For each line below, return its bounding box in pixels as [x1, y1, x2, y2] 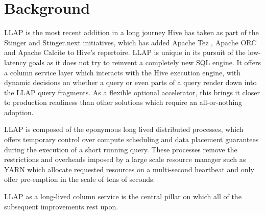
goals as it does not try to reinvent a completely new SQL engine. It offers [29, 57, 261, 67]
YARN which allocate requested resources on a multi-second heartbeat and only [4, 164, 254, 174]
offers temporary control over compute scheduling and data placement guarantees [4, 134, 259, 145]
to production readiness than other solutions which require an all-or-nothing [4, 97, 243, 107]
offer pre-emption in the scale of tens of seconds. [4, 174, 155, 184]
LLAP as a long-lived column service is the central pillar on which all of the [4, 191, 242, 202]
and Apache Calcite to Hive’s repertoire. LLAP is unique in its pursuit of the [4, 47, 246, 58]
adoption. [4, 106, 34, 117]
